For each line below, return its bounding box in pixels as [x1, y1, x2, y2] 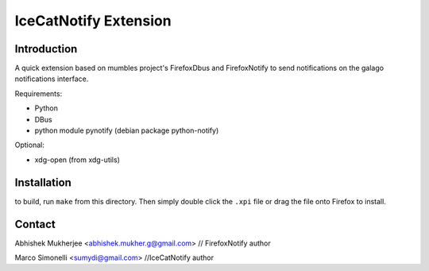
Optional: [14, 140, 45, 150]
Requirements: [14, 88, 63, 99]
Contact [14, 217, 56, 230]
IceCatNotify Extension [14, 12, 172, 29]
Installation [14, 176, 71, 189]
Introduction [14, 42, 78, 56]
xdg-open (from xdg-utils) [34, 155, 121, 165]
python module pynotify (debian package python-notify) [34, 126, 219, 135]
